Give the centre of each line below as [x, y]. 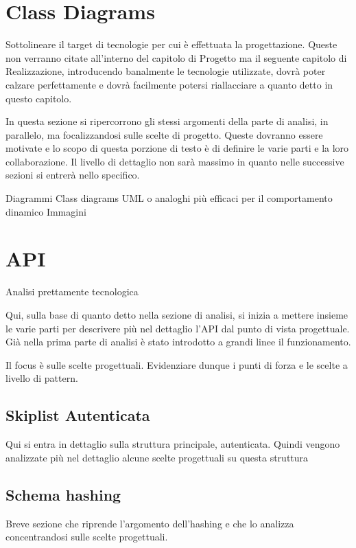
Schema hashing [63, 494]
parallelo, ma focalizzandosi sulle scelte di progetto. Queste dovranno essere [164, 134]
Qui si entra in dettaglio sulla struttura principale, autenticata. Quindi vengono [173, 444]
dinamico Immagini [46, 211]
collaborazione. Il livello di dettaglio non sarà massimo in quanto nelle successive [175, 161]
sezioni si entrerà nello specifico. [73, 175]
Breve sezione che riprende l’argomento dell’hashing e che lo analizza [150, 523]
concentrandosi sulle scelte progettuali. [87, 537]
